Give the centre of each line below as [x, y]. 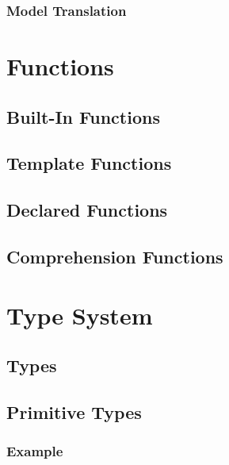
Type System [80, 315]
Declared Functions [87, 210]
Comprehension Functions [115, 256]
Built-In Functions [83, 116]
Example [35, 451]
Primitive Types [74, 411]
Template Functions [89, 163]
